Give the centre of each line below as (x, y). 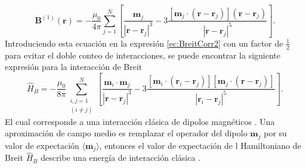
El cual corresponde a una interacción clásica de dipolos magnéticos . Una (140, 121)
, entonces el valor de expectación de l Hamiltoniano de (200, 145)
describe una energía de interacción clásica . (120, 158)
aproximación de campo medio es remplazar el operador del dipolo (126, 133)
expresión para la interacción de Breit (74, 67)
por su (275, 133)
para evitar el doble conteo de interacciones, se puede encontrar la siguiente (143, 55)
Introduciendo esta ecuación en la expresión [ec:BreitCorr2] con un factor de (144, 43)
